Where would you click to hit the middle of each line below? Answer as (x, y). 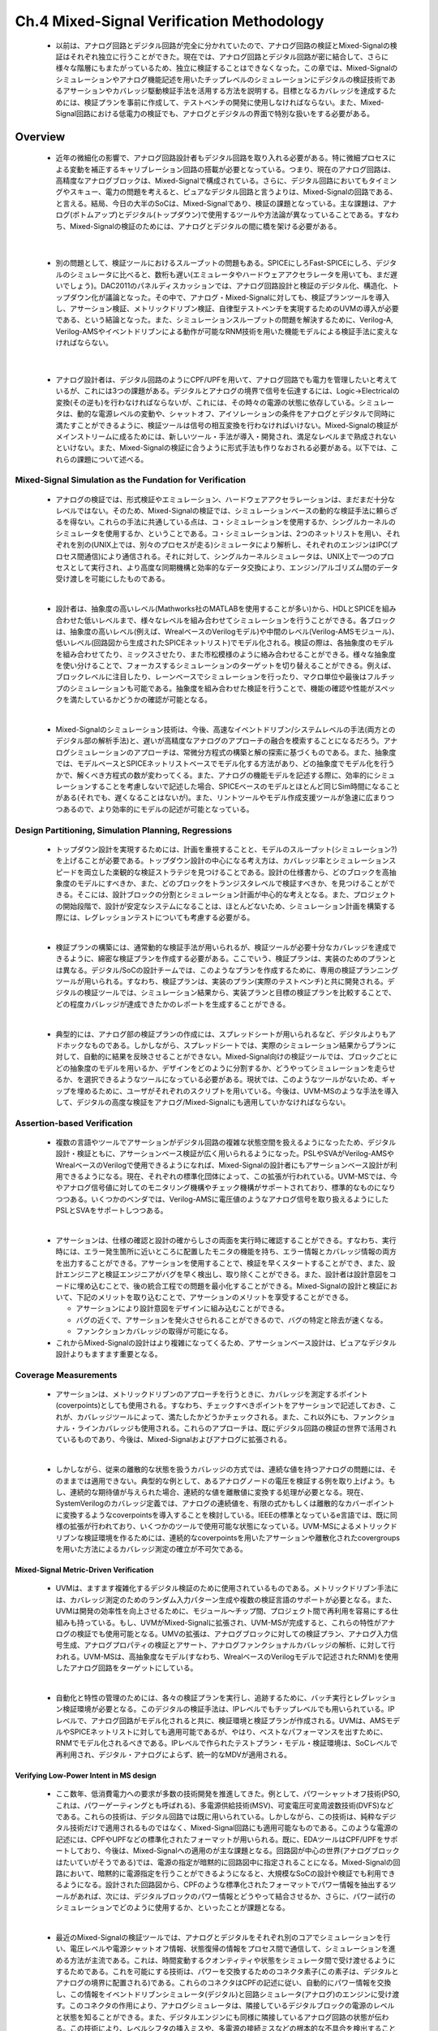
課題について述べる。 (112, 459)
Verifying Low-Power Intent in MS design (86, 1775)
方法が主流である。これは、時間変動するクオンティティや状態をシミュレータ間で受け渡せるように (232, 1960)
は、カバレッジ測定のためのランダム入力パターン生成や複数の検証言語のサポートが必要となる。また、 (226, 1600)
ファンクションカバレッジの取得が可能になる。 (154, 1332)
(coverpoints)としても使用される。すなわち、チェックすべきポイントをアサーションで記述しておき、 (222, 1405)
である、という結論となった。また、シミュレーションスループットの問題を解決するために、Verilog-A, (224, 320)
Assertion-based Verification (74, 1123)
